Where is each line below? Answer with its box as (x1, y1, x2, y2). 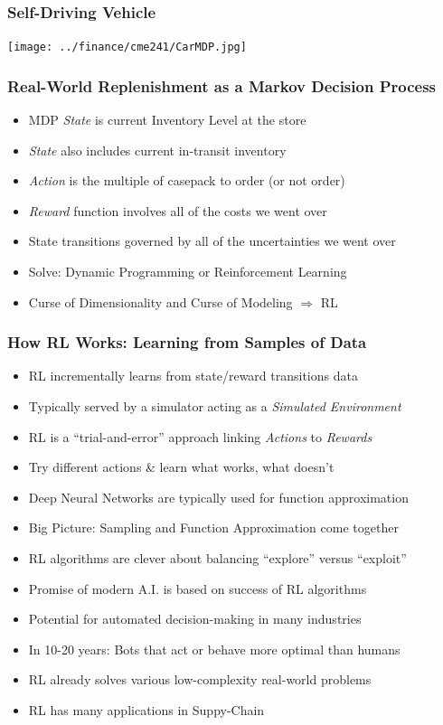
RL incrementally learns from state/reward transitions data (28, 366, 358, 385)
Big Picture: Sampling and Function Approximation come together (28, 518, 399, 537)
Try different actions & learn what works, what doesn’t (28, 457, 335, 476)
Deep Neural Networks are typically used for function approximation (28, 487, 409, 506)
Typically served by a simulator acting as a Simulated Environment (28, 397, 401, 416)
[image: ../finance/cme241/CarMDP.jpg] (7, 41, 247, 54)
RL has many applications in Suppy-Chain (28, 701, 265, 719)
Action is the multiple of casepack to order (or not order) (28, 171, 345, 190)
